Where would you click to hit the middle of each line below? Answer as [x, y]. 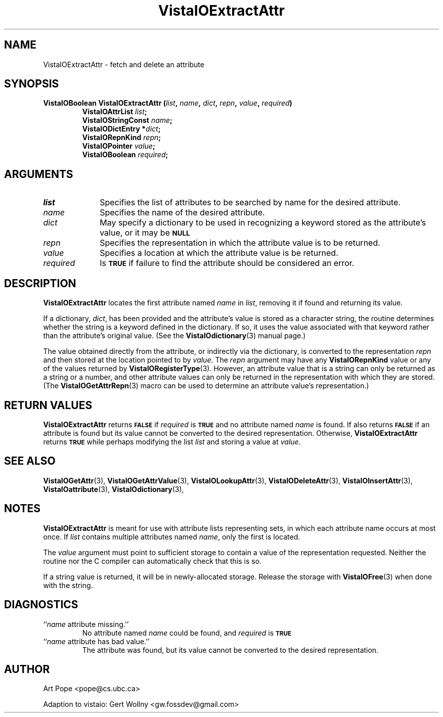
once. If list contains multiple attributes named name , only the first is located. [172, 536]
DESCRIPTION [40, 283]
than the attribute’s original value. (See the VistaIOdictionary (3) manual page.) [174, 336]
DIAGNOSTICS [41, 605]
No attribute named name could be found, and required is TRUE [187, 633]
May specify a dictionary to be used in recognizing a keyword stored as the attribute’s [263, 223]
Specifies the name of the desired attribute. [182, 213]
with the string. [68, 585]
